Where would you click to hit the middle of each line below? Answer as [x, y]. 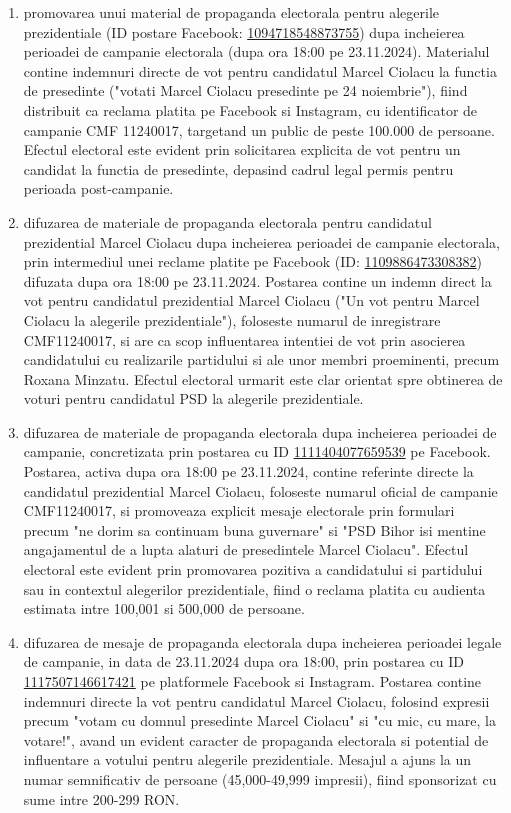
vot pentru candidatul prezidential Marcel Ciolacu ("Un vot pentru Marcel [251, 300]
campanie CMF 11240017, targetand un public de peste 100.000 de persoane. [259, 129]
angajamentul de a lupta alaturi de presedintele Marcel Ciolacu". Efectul [246, 549]
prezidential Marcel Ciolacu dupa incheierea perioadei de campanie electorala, [261, 241]
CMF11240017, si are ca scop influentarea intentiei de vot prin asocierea [244, 339]
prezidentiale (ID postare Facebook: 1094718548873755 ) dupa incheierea [244, 31]
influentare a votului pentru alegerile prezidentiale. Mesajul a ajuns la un [247, 759]
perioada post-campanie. [98, 188]
